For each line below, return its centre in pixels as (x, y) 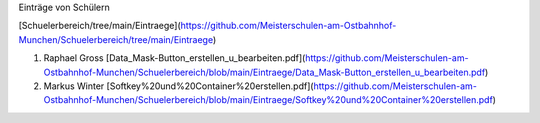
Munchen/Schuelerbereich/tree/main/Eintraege (116, 39)
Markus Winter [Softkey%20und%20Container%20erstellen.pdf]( (178, 86)
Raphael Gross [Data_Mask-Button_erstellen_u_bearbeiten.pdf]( (174, 58)
